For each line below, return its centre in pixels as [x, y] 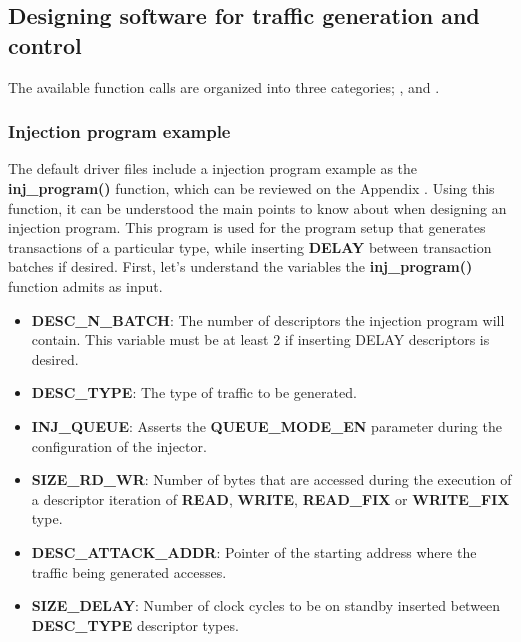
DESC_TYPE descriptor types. [135, 624]
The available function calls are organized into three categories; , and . [224, 86]
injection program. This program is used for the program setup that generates [247, 227]
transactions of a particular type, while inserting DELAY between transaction [250, 246]
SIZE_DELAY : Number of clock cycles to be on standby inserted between [266, 605]
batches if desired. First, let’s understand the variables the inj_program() [240, 266]
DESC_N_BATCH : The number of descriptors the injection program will [268, 319]
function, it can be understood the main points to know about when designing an [257, 207]
